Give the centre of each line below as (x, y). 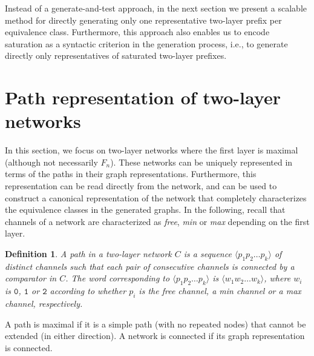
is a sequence (208, 254)
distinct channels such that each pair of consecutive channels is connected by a (150, 266)
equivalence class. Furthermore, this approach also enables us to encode (137, 32)
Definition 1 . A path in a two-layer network (88, 254)
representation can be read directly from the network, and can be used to (141, 186)
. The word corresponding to (118, 278)
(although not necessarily (51, 162)
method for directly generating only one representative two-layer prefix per (143, 20)
